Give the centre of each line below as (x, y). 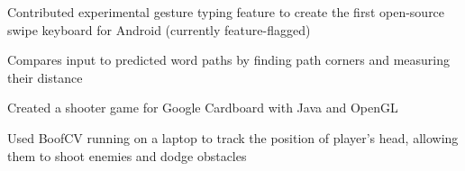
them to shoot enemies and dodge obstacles (127, 155)
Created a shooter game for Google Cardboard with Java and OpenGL (203, 108)
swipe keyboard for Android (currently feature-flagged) (159, 29)
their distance (45, 77)
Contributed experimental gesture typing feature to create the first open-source (226, 12)
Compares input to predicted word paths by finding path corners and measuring (228, 60)
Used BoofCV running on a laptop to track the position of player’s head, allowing (233, 137)
